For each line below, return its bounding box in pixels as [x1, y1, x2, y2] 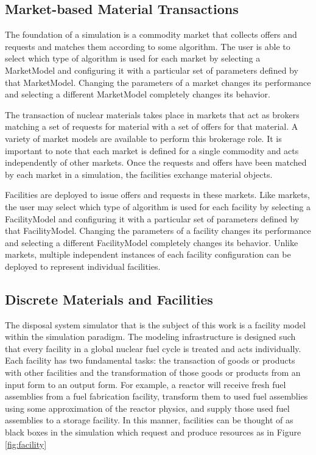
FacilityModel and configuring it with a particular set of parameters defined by [5, 212, 300, 225]
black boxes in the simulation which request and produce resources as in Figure [5, 426, 301, 439]
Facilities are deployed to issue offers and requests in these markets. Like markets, [5, 188, 310, 201]
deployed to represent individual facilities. [5, 259, 161, 272]
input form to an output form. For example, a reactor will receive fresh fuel [5, 378, 286, 390]
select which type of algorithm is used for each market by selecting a [5, 52, 261, 65]
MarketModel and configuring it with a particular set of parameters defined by [5, 63, 298, 76]
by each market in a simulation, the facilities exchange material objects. [5, 168, 273, 180]
